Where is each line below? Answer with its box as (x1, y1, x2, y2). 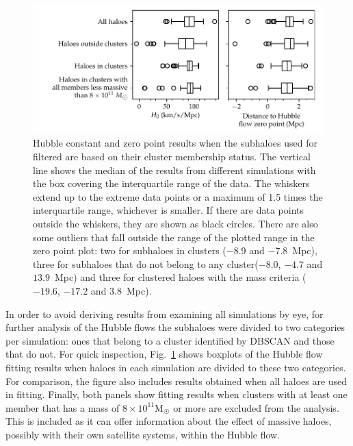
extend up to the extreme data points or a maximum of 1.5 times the (33, 189, 323, 203)
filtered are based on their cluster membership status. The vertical (33, 149, 311, 164)
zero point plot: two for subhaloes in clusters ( (33, 243, 226, 258)
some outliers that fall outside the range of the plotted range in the (33, 230, 315, 244)
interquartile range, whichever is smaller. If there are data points (33, 203, 304, 217)
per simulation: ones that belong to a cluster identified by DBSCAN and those (5, 333, 335, 347)
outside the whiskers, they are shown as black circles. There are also (33, 216, 318, 230)
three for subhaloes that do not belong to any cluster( (33, 256, 259, 271)
